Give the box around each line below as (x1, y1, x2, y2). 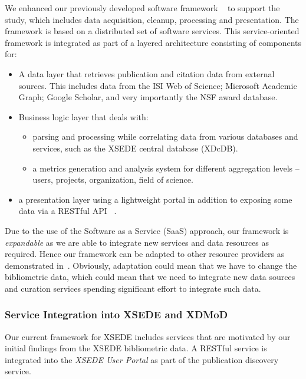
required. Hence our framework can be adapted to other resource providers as (5, 248, 285, 260)
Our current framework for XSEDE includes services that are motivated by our (5, 330, 291, 342)
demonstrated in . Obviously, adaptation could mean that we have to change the (5, 259, 297, 271)
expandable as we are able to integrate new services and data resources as (5, 236, 269, 248)
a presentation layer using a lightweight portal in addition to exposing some (18, 193, 292, 205)
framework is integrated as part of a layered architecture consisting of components (5, 36, 302, 48)
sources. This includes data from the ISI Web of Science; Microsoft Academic (18, 79, 297, 91)
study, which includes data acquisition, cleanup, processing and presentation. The (5, 13, 299, 25)
